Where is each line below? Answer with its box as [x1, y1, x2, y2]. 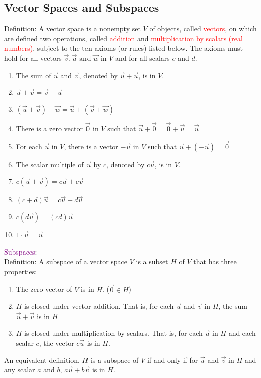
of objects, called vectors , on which [149, 23, 257, 34]
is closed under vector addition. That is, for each [24, 301, 174, 311]
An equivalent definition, [4, 354, 80, 365]
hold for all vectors [4, 52, 62, 63]
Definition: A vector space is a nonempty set [4, 23, 141, 34]
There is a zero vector [16, 122, 83, 133]
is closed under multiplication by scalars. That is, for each [24, 328, 203, 338]
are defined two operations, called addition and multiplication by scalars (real [4, 33, 243, 43]
